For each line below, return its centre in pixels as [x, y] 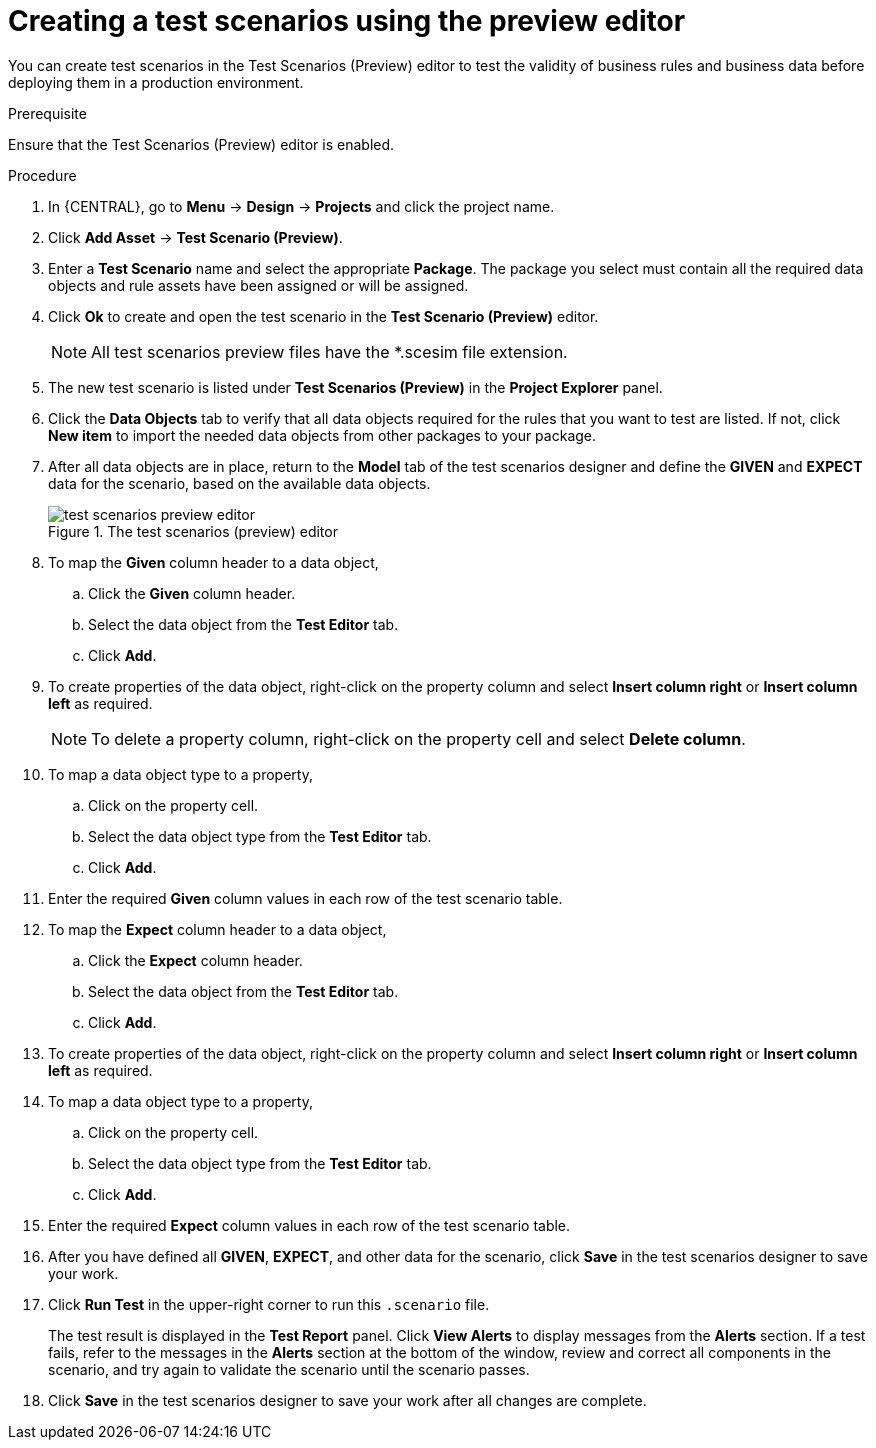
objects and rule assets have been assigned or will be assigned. [258, 285]
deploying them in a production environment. [156, 82]
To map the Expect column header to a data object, [217, 929]
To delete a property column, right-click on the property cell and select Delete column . [418, 738]
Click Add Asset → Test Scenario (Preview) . [195, 237]
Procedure [42, 175]
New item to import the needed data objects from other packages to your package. [322, 435]
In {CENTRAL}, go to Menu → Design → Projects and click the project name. [301, 206]
